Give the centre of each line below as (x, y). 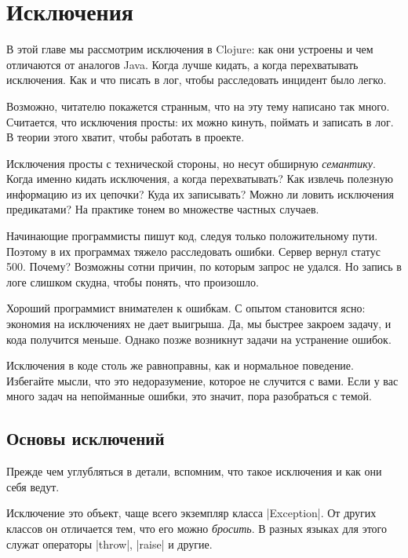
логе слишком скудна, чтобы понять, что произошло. (133, 281)
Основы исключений (86, 438)
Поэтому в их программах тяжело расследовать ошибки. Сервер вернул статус (193, 251)
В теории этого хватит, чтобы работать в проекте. (126, 137)
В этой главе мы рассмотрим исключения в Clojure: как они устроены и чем (190, 49)
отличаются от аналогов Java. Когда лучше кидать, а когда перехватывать (182, 64)
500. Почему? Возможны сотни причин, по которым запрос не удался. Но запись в (204, 266)
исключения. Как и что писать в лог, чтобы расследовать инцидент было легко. (197, 80)
